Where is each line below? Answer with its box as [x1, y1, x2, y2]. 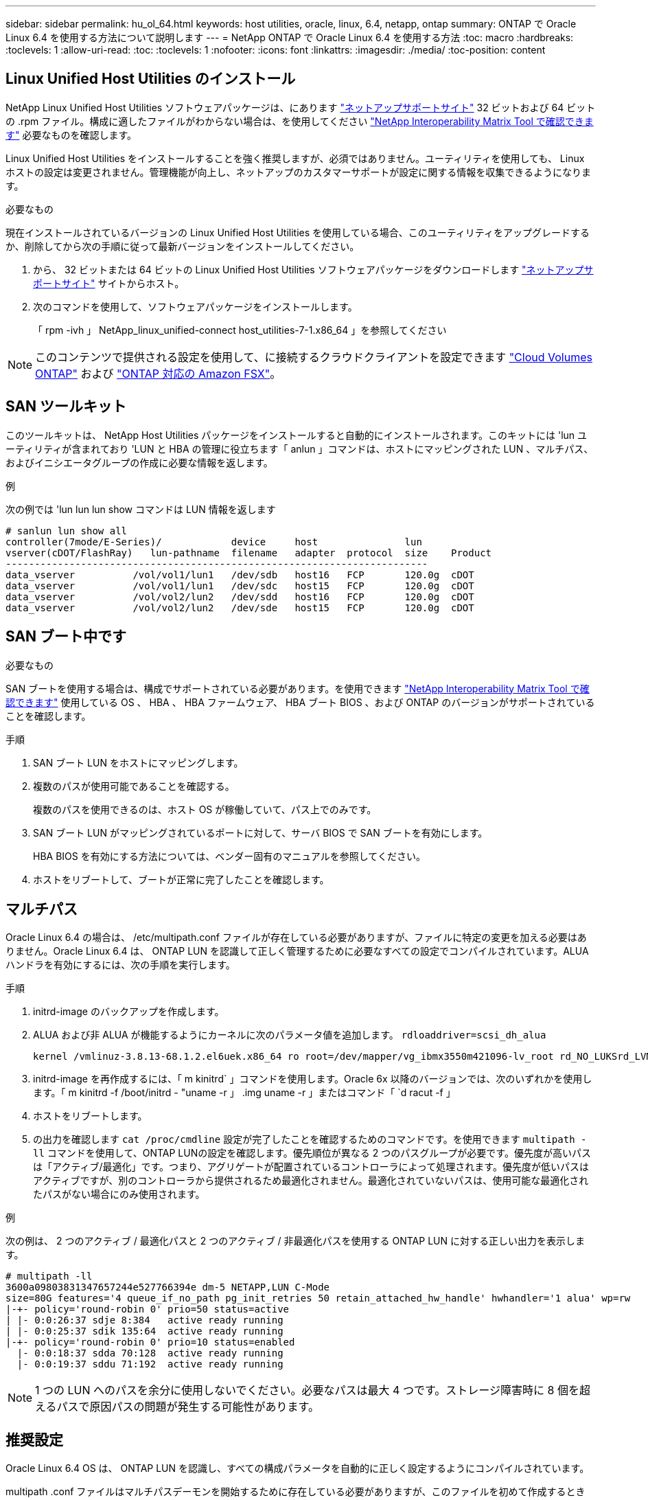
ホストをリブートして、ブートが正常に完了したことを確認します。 [33, 873, 329, 885]
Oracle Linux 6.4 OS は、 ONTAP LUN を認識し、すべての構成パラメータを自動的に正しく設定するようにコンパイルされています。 [5, 1462, 590, 1475]
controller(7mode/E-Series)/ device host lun [5, 536, 422, 547]
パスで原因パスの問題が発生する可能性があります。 [56, 1400, 319, 1414]
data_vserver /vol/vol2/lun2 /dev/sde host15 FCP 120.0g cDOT [5, 602, 474, 613]
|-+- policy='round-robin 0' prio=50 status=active [5, 1304, 290, 1315]
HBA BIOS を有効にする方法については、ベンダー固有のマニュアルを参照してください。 [33, 850, 426, 862]
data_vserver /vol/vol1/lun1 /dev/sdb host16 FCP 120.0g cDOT [5, 569, 474, 580]
